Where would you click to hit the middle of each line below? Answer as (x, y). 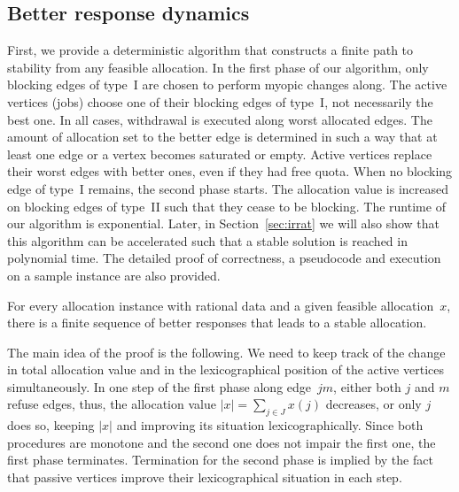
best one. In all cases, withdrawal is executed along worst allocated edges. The (220, 119)
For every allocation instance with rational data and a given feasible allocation (221, 305)
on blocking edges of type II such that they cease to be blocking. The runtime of (226, 206)
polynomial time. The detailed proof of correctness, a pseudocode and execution (224, 258)
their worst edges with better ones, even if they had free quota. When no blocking (230, 171)
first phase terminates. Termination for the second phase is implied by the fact (220, 460)
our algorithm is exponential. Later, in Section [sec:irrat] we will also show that (224, 223)
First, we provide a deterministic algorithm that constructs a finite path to (210, 50)
